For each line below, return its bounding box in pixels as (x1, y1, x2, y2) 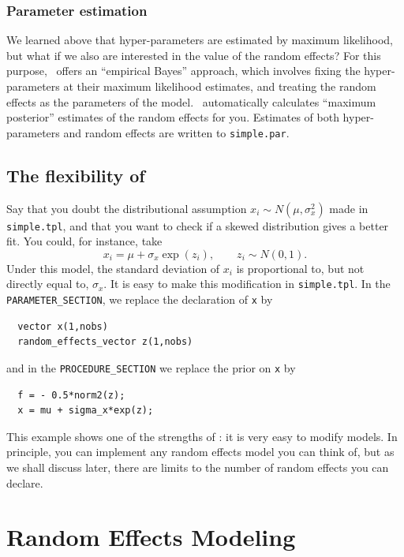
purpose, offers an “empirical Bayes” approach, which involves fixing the (6, 62, 361, 79)
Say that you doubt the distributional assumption (6, 200, 247, 216)
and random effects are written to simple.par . (63, 124, 290, 140)
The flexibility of (6, 163, 145, 187)
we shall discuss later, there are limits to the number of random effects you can (6, 459, 389, 476)
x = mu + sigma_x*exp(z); (17, 405, 154, 417)
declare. (6, 474, 43, 491)
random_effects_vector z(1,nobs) (17, 336, 193, 348)
